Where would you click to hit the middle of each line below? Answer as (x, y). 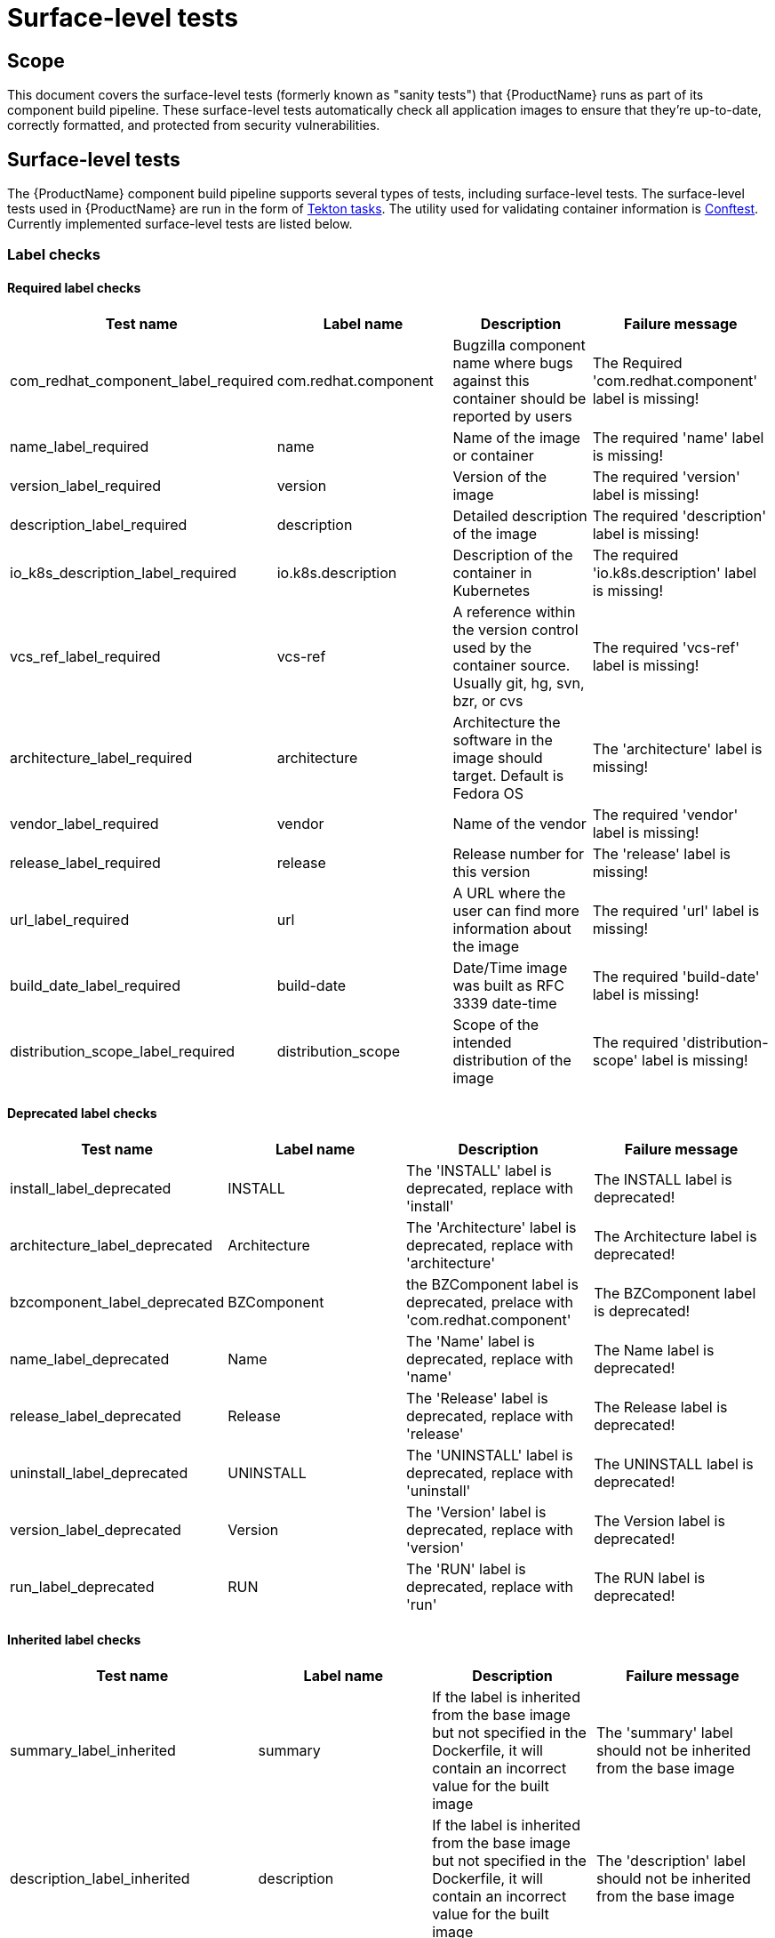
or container (493, 455)
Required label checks (74, 288)
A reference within (514, 611)
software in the (503, 740)
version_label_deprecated (96, 1529)
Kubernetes (491, 590)
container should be (519, 398)
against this (491, 380)
